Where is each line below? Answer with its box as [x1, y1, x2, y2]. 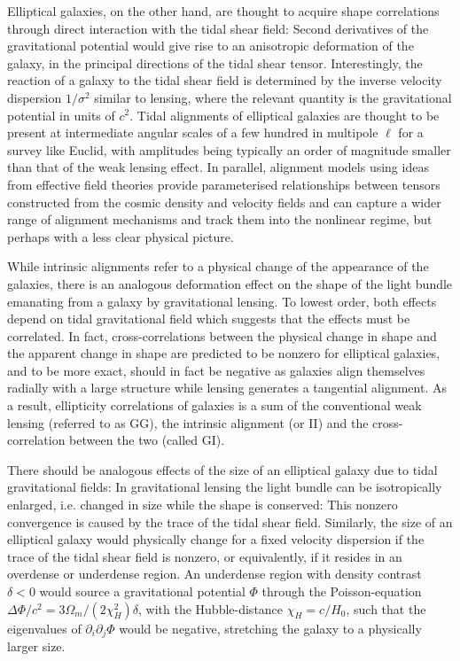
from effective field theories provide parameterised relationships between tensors [7, 175, 441, 193]
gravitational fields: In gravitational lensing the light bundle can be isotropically [7, 478, 442, 496]
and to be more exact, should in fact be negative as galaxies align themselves [7, 361, 425, 379]
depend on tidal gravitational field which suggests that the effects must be [7, 309, 410, 328]
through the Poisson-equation [261, 582, 422, 600]
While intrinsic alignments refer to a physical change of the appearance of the [7, 257, 429, 276]
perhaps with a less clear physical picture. [7, 227, 234, 245]
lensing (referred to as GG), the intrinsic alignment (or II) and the [7, 413, 369, 432]
